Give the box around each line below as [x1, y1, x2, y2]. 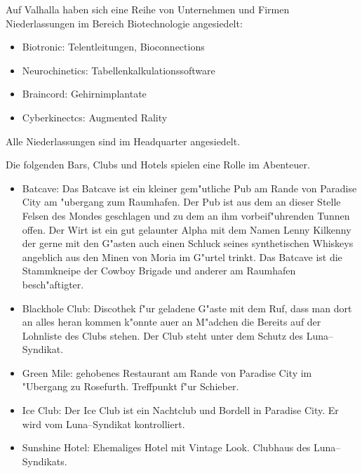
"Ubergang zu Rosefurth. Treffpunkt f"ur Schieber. [22, 379, 239, 394]
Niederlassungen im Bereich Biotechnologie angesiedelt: [6, 15, 243, 30]
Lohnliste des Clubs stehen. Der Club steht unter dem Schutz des [22, 328, 304, 342]
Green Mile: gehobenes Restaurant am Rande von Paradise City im [22, 365, 312, 380]
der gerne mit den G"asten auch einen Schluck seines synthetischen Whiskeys [22, 236, 354, 251]
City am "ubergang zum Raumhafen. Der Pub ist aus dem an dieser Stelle [22, 194, 341, 209]
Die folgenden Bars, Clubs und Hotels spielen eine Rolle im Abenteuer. [6, 157, 310, 172]
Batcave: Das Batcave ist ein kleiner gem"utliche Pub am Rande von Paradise [22, 180, 357, 195]
